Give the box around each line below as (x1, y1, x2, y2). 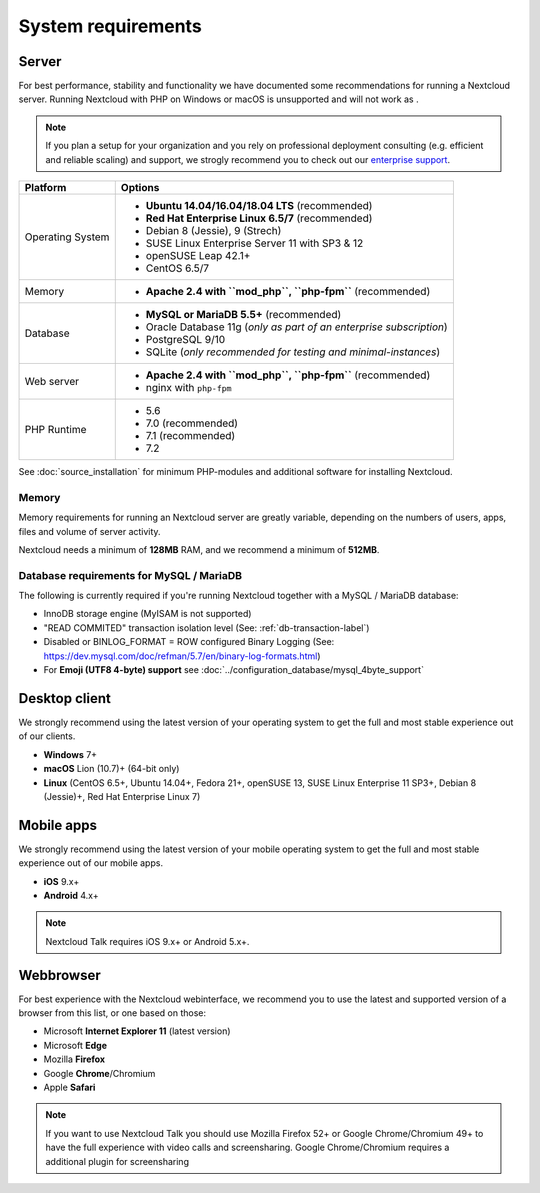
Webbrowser (18, 966, 102, 984)
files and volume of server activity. (18, 525, 161, 537)
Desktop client (18, 690, 112, 707)
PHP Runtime (24, 423, 87, 437)
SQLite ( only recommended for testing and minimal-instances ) (145, 345, 440, 359)
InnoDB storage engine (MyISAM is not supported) (43, 608, 252, 620)
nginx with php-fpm (145, 381, 232, 395)
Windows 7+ (43, 748, 98, 760)
